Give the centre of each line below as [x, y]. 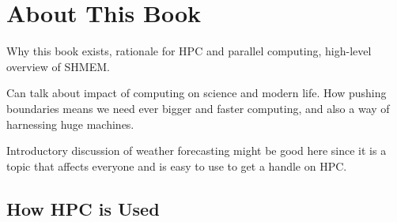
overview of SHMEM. [58, 66]
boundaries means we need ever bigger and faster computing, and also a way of [198, 108]
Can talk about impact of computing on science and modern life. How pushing [197, 93]
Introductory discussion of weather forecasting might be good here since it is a [197, 151]
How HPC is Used [83, 208]
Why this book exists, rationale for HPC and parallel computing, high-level [189, 51]
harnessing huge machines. [70, 124]
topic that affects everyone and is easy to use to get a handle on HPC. [177, 166]
